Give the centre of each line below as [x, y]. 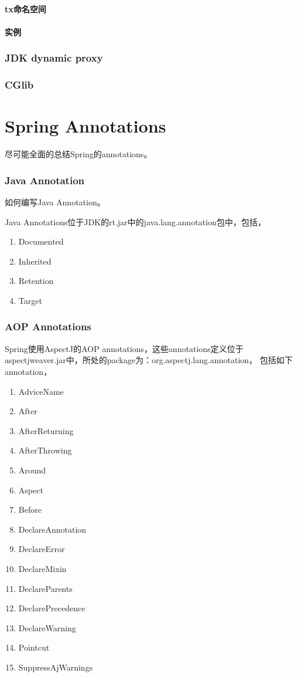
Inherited [35, 261]
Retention [36, 281]
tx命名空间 [25, 9]
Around [32, 470]
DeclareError [42, 549]
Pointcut [34, 647]
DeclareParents [45, 588]
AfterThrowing [45, 450]
